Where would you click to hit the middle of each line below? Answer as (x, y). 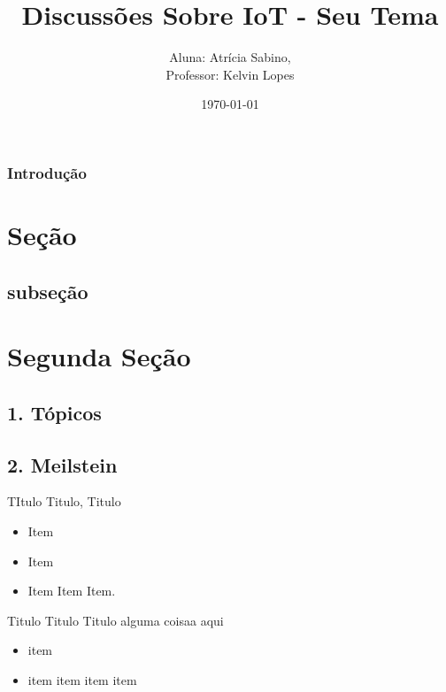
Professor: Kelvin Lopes (230, 74)
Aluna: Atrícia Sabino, (230, 57)
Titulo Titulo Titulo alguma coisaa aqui (115, 620)
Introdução (47, 172)
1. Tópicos (54, 412)
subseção (48, 291)
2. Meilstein (62, 464)
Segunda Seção (99, 356)
